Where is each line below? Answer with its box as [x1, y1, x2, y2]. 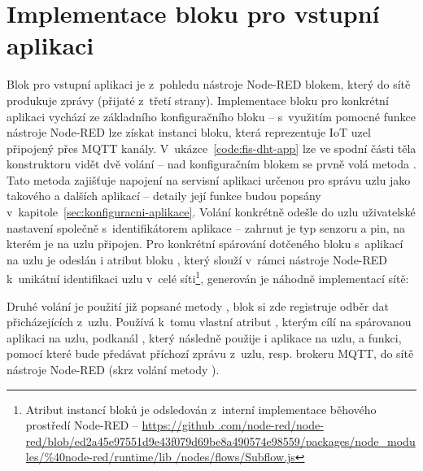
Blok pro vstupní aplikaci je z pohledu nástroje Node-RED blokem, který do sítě [7, 76, 411, 93]
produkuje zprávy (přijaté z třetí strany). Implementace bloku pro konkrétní [7, 91, 389, 108]
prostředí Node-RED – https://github [25, 416, 215, 434]
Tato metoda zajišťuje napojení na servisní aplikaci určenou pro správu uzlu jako [7, 171, 411, 188]
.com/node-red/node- [217, 416, 324, 434]
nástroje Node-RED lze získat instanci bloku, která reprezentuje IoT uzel [7, 124, 371, 141]
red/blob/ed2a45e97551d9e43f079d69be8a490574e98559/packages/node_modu [25, 432, 416, 449]
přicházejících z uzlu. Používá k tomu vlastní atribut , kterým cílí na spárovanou [7, 313, 412, 330]
